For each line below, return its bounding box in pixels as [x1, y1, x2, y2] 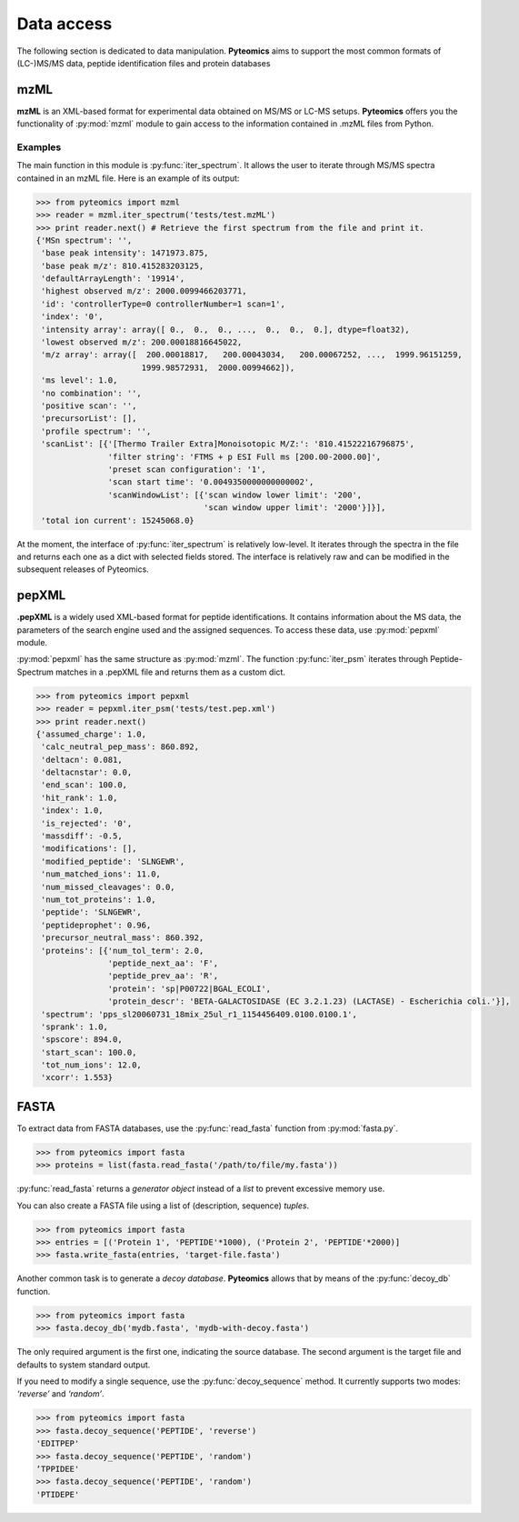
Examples [16, 141, 62, 154]
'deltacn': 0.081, [41, 755, 123, 765]
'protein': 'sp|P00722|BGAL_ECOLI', [107, 983, 272, 994]
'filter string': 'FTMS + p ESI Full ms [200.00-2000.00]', [107, 451, 382, 462]
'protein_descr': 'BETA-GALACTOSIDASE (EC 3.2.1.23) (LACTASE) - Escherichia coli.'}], [107, 996, 511, 1006]
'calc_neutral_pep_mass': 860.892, [41, 742, 200, 752]
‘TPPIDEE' [35, 1464, 80, 1474]
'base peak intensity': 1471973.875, [41, 248, 209, 258]
